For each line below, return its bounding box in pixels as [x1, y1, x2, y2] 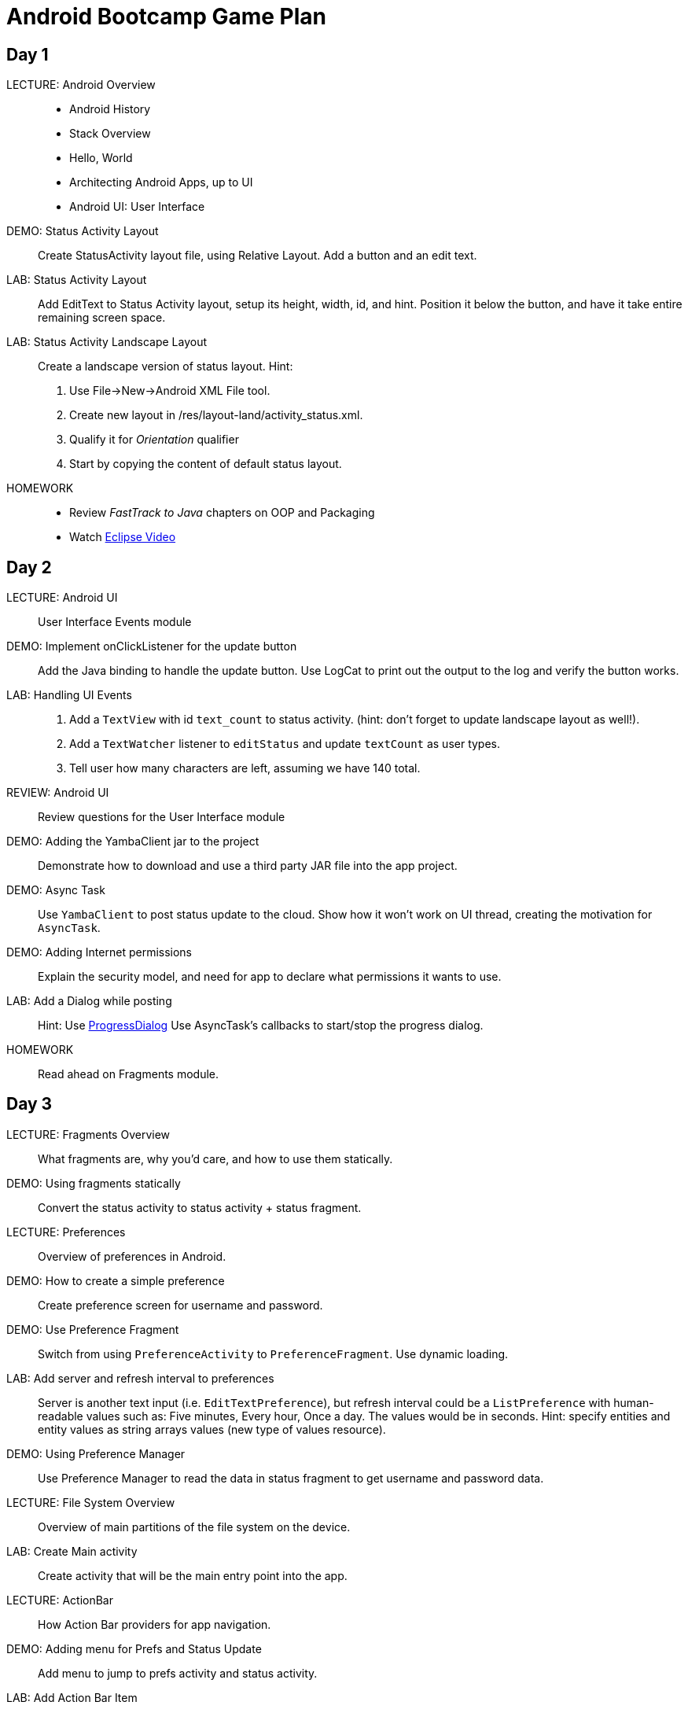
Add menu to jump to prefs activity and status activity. [38, 1666, 318, 1680]
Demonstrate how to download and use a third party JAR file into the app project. [38, 859, 458, 873]
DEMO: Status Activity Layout [6, 224, 159, 238]
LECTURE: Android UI [6, 591, 118, 605]
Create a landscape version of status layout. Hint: [38, 359, 293, 374]
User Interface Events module [38, 615, 192, 629]
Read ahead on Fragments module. [38, 1067, 219, 1081]
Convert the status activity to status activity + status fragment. [38, 1200, 362, 1214]
